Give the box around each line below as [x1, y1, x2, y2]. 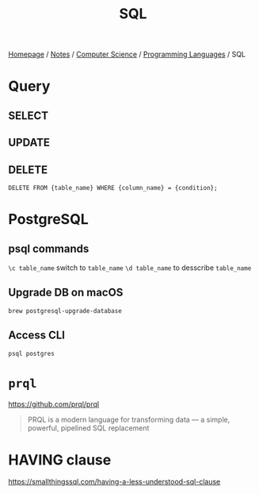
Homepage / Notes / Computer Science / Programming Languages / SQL [8, 49, 246, 60]
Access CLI [8, 329, 66, 342]
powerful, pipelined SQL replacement [27, 423, 150, 433]
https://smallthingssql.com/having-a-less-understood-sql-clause [8, 477, 221, 487]
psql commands [8, 241, 90, 255]
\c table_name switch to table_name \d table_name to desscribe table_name [8, 263, 252, 272]
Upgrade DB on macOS [8, 286, 124, 299]
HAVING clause [8, 450, 112, 469]
